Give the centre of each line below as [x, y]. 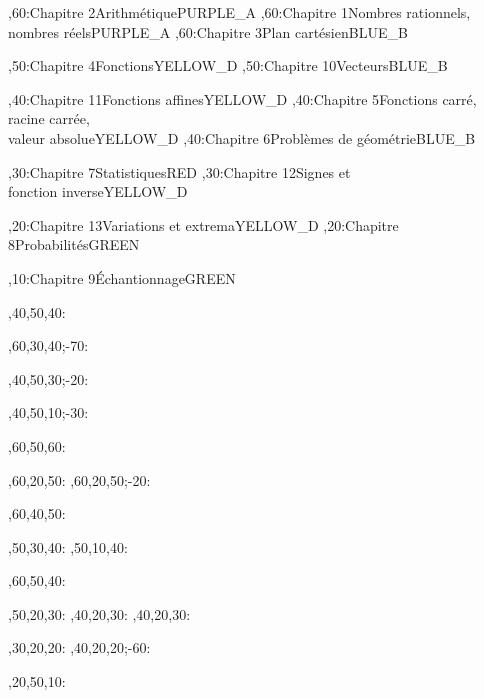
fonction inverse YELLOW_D [98, 191]
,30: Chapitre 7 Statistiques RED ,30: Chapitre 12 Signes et [179, 171]
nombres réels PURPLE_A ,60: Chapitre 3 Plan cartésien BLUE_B [208, 31]
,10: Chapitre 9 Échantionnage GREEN [122, 277]
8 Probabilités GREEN [74, 244]
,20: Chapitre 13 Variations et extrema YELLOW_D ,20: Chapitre [203, 224]
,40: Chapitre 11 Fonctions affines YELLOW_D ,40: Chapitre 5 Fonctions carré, [242, 98]
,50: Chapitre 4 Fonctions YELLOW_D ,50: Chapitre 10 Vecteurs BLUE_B [228, 65]
